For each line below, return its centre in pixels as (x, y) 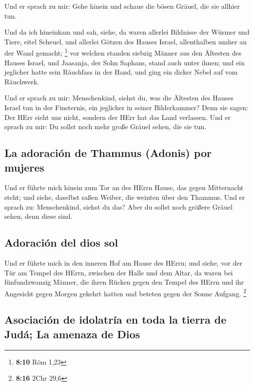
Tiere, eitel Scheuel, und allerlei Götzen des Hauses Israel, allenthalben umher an (126, 41)
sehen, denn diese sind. (39, 216)
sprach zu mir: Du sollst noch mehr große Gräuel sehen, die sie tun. (105, 126)
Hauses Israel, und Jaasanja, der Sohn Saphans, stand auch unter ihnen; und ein (125, 62)
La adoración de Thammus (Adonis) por (108, 153)
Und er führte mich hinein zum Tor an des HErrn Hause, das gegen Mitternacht (124, 187)
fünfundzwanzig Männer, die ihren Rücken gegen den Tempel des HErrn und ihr (124, 282)
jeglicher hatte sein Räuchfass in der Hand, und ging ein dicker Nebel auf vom (121, 72)
